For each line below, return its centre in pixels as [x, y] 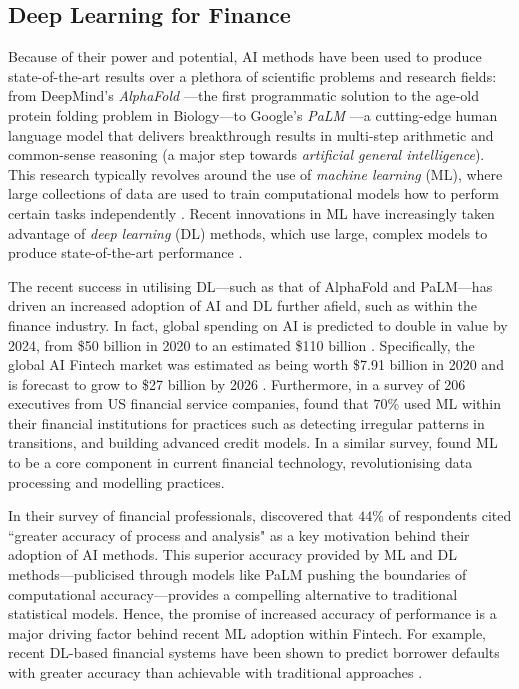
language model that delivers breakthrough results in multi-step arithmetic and [251, 134]
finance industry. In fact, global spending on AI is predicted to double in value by [258, 324]
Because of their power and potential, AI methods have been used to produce [245, 56]
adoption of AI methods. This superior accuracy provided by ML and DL [233, 554]
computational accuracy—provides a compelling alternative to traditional [233, 593]
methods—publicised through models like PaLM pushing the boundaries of [237, 574]
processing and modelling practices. [116, 481]
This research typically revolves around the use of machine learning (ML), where [255, 173]
